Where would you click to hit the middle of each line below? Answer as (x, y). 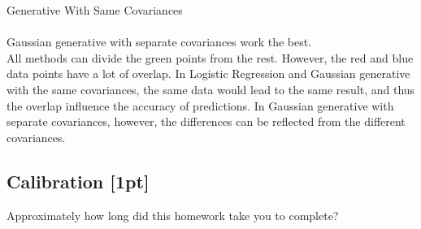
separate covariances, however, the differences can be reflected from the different (206, 121)
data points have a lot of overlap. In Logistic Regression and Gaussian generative (208, 73)
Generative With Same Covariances (95, 10)
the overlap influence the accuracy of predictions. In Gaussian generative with (200, 105)
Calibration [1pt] (78, 181)
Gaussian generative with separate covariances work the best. (159, 42)
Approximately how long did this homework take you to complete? (173, 215)
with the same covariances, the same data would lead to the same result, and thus (211, 89)
